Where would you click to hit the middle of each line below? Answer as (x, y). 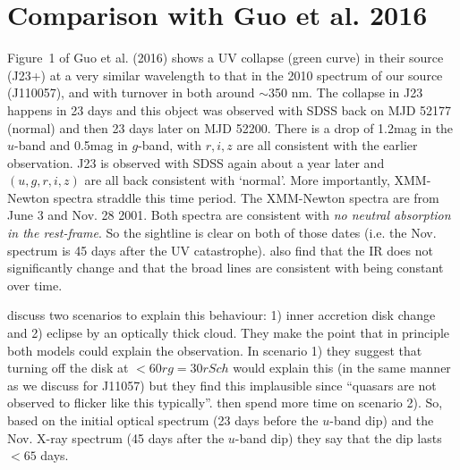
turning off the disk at (68, 368)
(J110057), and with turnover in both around (131, 92)
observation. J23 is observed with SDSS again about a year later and (196, 162)
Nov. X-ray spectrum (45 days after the (116, 437)
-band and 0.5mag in (71, 145)
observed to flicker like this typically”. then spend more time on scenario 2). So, (225, 403)
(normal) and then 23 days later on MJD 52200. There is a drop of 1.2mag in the (230, 127)
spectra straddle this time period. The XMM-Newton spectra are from (246, 197)
